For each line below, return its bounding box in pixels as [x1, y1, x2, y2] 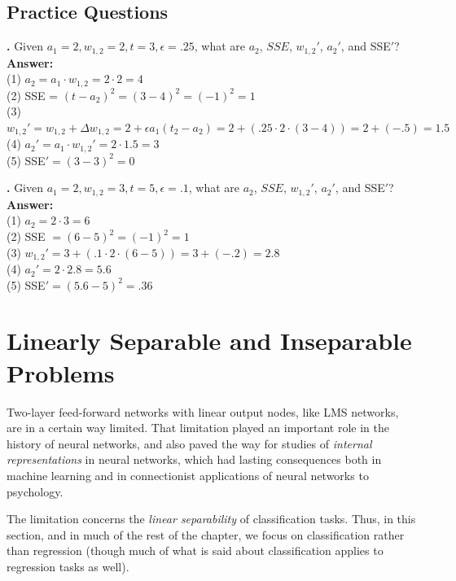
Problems [7, 356, 115, 389]
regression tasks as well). [7, 557, 129, 574]
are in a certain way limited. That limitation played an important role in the [7, 419, 389, 436]
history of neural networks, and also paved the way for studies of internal [7, 435, 372, 452]
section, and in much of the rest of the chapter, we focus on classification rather [7, 526, 405, 543]
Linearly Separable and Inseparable [7, 324, 412, 357]
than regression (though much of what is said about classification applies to [7, 542, 384, 559]
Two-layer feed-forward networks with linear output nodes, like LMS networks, [7, 403, 399, 420]
